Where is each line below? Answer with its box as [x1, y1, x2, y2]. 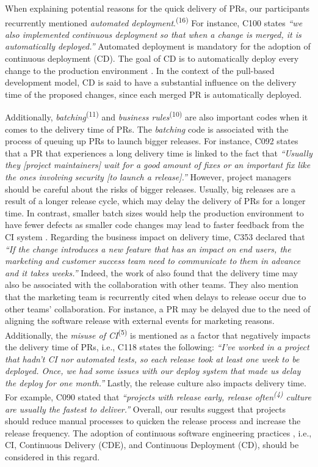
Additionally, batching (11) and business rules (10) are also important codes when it [5, 109, 308, 123]
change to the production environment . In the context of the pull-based [5, 64, 275, 76]
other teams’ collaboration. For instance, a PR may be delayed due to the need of [5, 302, 311, 315]
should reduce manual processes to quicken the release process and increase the [5, 414, 301, 427]
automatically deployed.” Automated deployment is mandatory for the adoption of [5, 40, 311, 53]
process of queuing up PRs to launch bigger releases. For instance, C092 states [5, 134, 298, 147]
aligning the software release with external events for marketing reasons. [5, 314, 275, 327]
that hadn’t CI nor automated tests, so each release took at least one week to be [5, 352, 300, 365]
